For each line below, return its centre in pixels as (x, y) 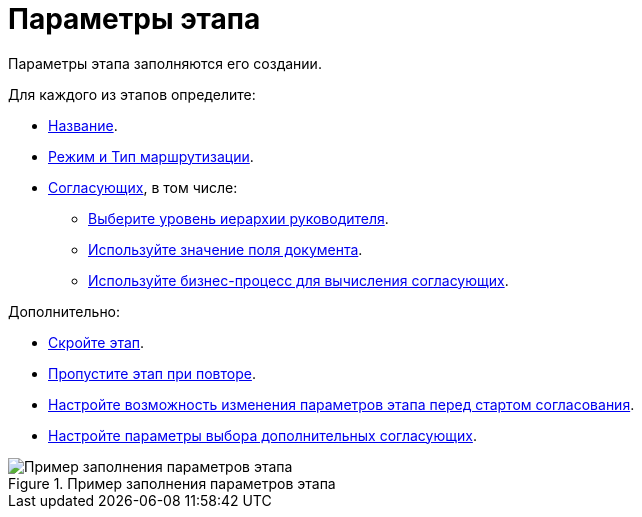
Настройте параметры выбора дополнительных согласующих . (262, 435)
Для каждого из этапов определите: (132, 94)
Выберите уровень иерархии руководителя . (238, 218)
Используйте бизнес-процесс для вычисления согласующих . (298, 280)
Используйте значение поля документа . (225, 249)
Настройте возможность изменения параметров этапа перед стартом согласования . (341, 404)
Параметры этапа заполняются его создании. (165, 63)
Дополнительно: (64, 311)
